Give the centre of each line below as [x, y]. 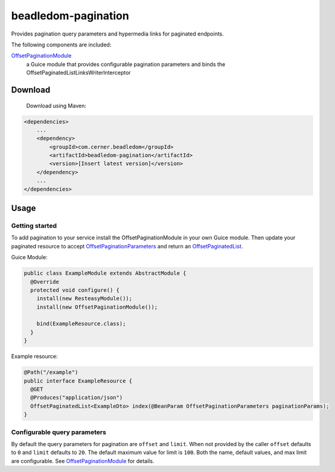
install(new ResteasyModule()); [85, 299]
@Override [45, 282]
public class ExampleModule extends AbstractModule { [105, 273]
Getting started [34, 226]
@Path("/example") [51, 373]
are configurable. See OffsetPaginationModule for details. [83, 461]
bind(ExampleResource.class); [81, 324]
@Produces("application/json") [77, 398]
